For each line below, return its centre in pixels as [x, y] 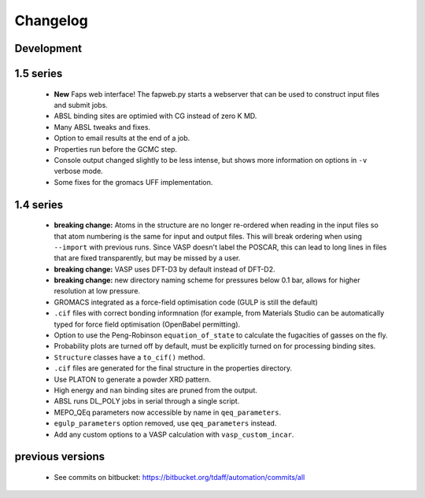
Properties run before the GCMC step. [115, 149]
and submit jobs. [81, 105]
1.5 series [39, 74]
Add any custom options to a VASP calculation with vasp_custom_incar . [174, 434]
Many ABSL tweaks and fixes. [102, 127]
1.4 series [39, 205]
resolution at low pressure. [97, 291]
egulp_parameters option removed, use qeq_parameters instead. [165, 423]
